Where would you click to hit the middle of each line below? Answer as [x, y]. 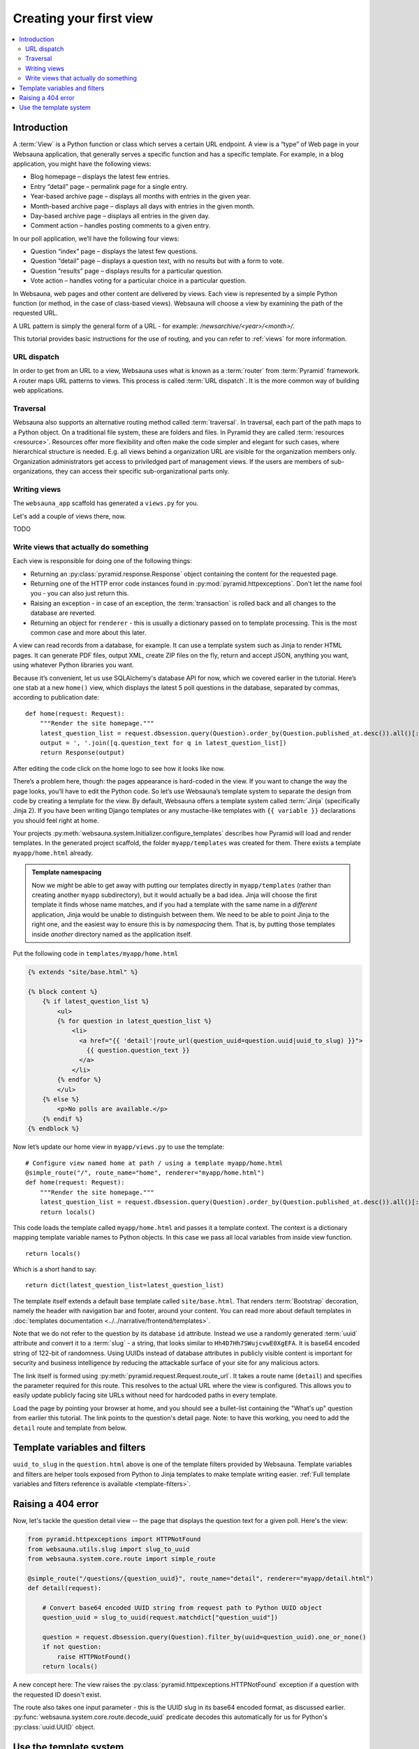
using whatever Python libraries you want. [73, 665]
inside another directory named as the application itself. [112, 934]
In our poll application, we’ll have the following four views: [96, 239]
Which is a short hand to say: [55, 1269]
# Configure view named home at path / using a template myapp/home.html [154, 1163]
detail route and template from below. [70, 1428]
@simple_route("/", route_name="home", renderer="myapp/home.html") [145, 1173]
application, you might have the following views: [82, 164]
